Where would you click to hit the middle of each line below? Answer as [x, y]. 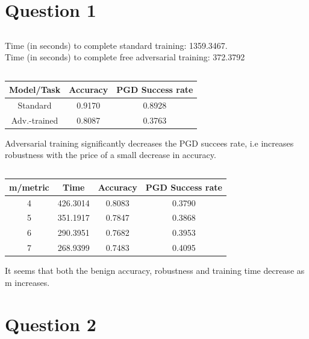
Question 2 [51, 324]
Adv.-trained [35, 120]
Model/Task [35, 89]
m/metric [29, 187]
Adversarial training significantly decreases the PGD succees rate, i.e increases [149, 143]
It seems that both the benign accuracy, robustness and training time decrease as [155, 271]
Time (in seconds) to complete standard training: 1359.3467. [116, 45]
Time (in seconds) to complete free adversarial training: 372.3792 [125, 57]
